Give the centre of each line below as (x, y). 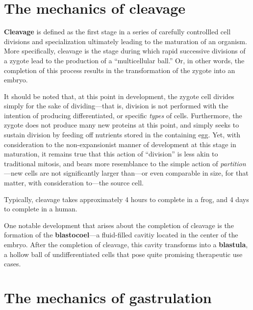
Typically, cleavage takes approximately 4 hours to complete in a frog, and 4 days (126, 199)
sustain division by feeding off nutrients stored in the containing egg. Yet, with (122, 135)
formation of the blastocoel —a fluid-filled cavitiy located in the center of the (121, 235)
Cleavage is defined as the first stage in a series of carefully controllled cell (117, 32)
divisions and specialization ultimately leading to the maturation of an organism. (126, 41)
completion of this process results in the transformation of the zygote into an (120, 70)
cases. (13, 264)
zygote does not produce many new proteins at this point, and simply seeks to (122, 125)
